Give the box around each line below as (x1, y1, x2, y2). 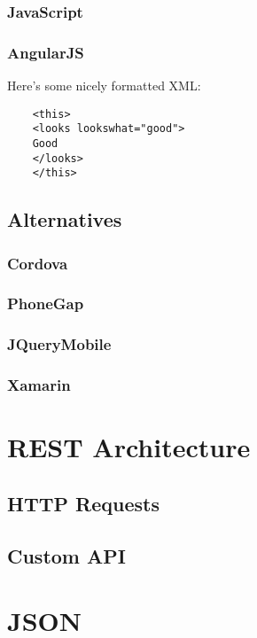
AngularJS (7, 41, 84, 63)
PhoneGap (7, 292, 84, 315)
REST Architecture (7, 429, 251, 465)
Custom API (7, 541, 126, 569)
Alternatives (7, 206, 122, 233)
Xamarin (7, 374, 71, 396)
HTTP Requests (7, 489, 160, 517)
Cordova (7, 252, 68, 274)
